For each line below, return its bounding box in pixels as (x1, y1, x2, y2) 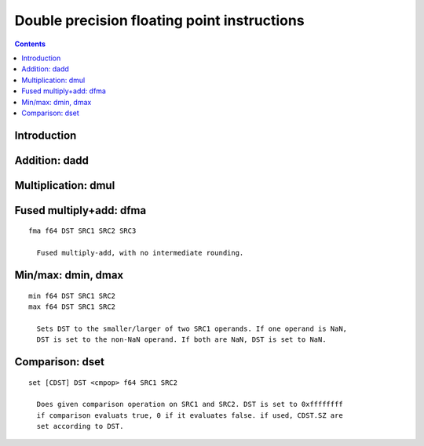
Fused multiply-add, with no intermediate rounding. (36, 248, 244, 258)
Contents (14, 39, 46, 49)
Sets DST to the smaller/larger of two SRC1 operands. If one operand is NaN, (36, 324, 348, 333)
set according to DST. (36, 422, 124, 431)
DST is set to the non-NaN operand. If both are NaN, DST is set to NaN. (36, 335, 327, 344)
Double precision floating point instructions (14, 12, 305, 29)
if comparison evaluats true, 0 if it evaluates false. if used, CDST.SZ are (36, 411, 343, 419)
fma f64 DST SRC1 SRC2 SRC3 (28, 227, 137, 235)
